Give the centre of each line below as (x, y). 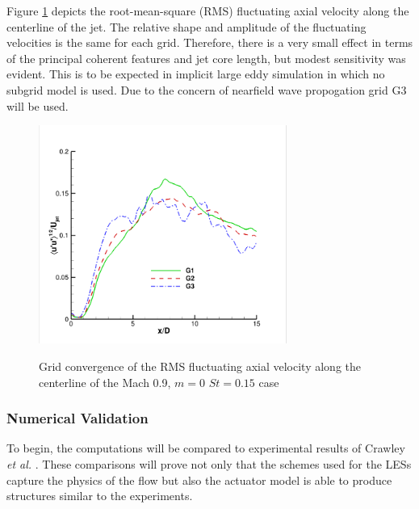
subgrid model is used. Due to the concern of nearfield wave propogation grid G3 (207, 89)
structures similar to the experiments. (100, 496)
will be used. (38, 105)
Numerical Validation (78, 418)
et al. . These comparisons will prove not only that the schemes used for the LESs (209, 464)
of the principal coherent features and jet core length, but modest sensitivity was (206, 58)
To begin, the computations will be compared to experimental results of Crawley (206, 448)
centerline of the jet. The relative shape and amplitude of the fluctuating (186, 26)
